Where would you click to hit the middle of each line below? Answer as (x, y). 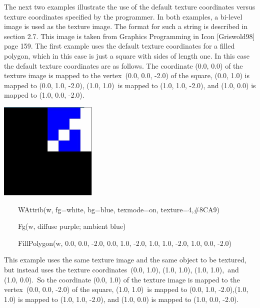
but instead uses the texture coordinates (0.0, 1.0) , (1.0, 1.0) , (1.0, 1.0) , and (121, 270)
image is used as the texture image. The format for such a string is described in (126, 26)
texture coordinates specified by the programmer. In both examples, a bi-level (123, 16)
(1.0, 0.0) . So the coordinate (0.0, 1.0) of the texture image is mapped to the (122, 279)
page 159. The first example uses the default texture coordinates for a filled (119, 46)
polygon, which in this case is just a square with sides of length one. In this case (127, 55)
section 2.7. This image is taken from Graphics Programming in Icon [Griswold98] (129, 36)
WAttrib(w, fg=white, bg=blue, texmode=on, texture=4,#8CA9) (119, 209)
